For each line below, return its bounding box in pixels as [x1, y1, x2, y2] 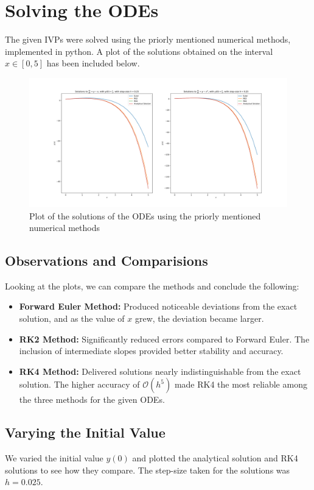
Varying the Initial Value [5, 423, 166, 442]
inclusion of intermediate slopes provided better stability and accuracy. [19, 344, 284, 357]
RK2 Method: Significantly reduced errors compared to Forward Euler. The [19, 332, 310, 345]
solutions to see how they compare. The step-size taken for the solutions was [5, 463, 290, 476]
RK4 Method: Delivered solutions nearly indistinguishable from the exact [19, 364, 301, 377]
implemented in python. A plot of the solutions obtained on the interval [5, 44, 273, 57]
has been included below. [46, 57, 140, 69]
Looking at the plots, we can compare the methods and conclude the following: [5, 279, 299, 292]
